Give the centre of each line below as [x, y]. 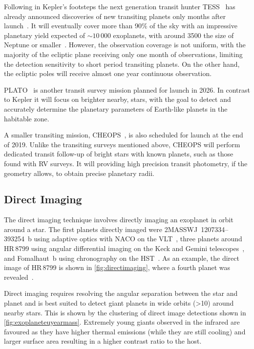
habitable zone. [27, 118]
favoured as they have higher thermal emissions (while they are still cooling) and [125, 331]
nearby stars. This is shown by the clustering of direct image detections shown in [125, 312]
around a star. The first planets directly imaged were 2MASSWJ [101, 229]
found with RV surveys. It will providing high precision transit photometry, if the [126, 163]
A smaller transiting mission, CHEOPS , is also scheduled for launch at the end [124, 135]
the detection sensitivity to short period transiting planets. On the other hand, [122, 64]
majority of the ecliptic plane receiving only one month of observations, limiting [123, 54]
